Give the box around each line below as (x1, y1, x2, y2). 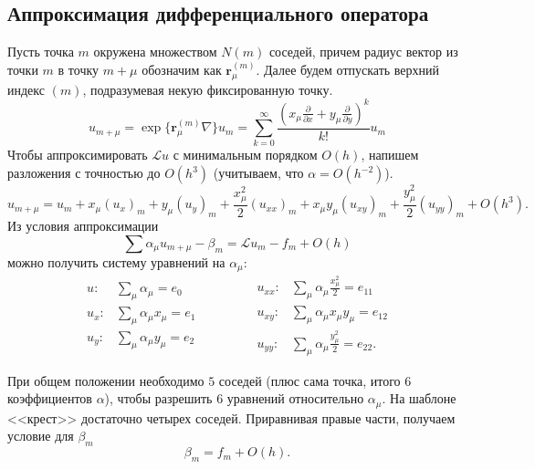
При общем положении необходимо (7, 370, 205, 390)
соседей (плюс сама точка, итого (218, 370, 401, 390)
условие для (7, 426, 74, 445)
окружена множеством (93, 42, 217, 61)
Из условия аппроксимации (7, 216, 159, 235)
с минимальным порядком (173, 145, 318, 164)
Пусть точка (7, 42, 74, 61)
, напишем (361, 145, 419, 164)
